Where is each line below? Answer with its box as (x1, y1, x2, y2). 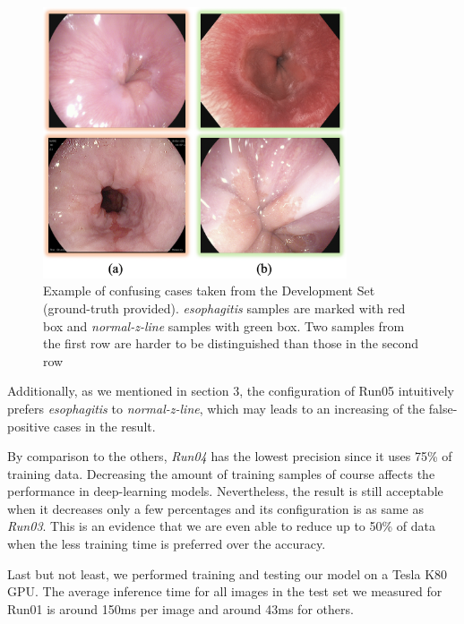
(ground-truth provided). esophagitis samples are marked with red (43, 298, 406, 317)
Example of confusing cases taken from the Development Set (43, 281, 375, 300)
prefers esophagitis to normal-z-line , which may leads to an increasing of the (7, 398, 425, 417)
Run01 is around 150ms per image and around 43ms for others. (7, 599, 354, 618)
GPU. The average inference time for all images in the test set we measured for (7, 582, 443, 601)
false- (428, 398, 458, 417)
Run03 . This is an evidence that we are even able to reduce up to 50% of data (7, 517, 435, 535)
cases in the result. (53, 416, 156, 435)
